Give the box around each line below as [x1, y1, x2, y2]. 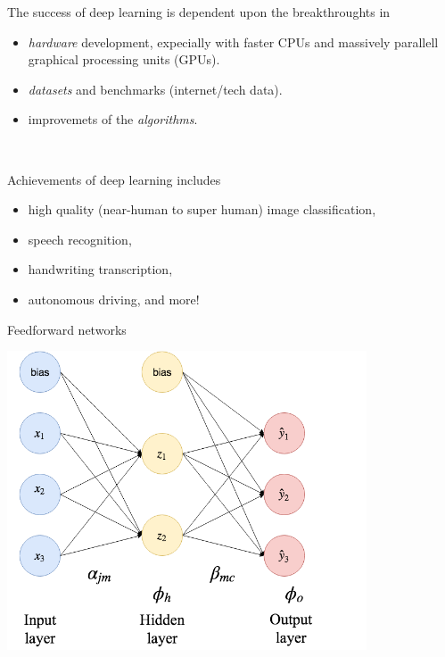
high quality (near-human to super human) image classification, [28, 200, 376, 219]
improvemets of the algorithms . [28, 110, 198, 129]
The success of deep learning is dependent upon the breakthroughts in [7, 3, 391, 21]
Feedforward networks [7, 320, 127, 338]
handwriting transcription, [28, 260, 173, 279]
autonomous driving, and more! [28, 289, 200, 308]
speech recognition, [28, 229, 132, 248]
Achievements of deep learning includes [7, 170, 221, 188]
